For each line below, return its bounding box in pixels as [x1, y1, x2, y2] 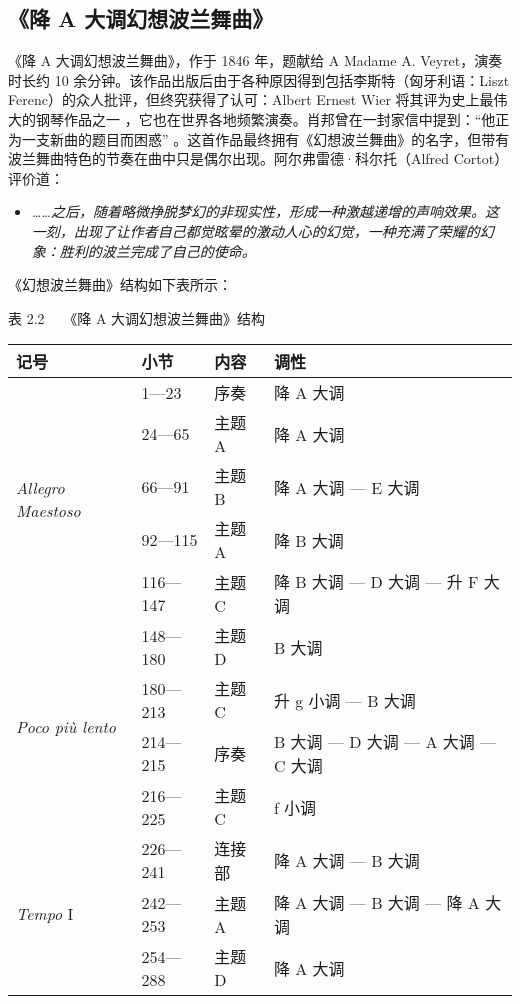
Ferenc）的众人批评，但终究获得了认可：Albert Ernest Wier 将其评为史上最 [8, 89, 494, 110]
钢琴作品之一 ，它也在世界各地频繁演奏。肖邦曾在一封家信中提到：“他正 [35, 108, 510, 129]
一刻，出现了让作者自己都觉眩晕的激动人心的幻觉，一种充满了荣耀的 [31, 220, 480, 241]
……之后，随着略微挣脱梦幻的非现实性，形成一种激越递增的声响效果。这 [31, 201, 499, 222]
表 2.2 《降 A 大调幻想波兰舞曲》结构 [8, 307, 266, 328]
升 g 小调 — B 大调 [273, 688, 416, 712]
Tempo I [16, 902, 74, 926]
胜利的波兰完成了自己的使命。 [59, 240, 256, 261]
